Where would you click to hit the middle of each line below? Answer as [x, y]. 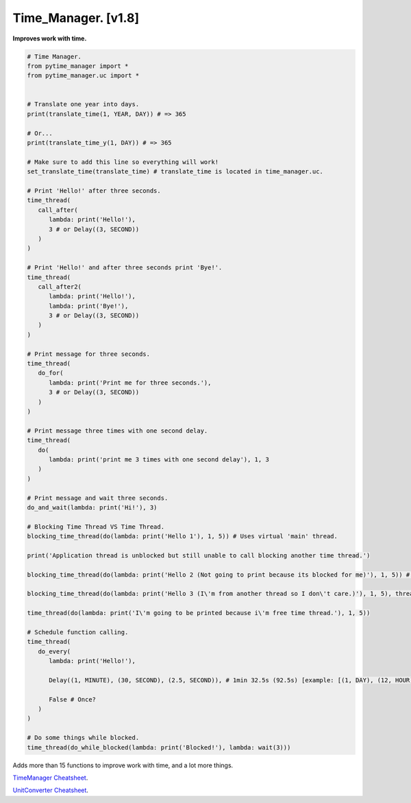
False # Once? [72, 699]
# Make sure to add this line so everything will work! [123, 162]
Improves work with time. [50, 38]
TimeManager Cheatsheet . [50, 778]
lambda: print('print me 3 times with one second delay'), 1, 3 [159, 459]
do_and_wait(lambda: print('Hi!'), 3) [92, 507]
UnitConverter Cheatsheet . [51, 790]
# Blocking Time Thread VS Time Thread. [96, 527]
